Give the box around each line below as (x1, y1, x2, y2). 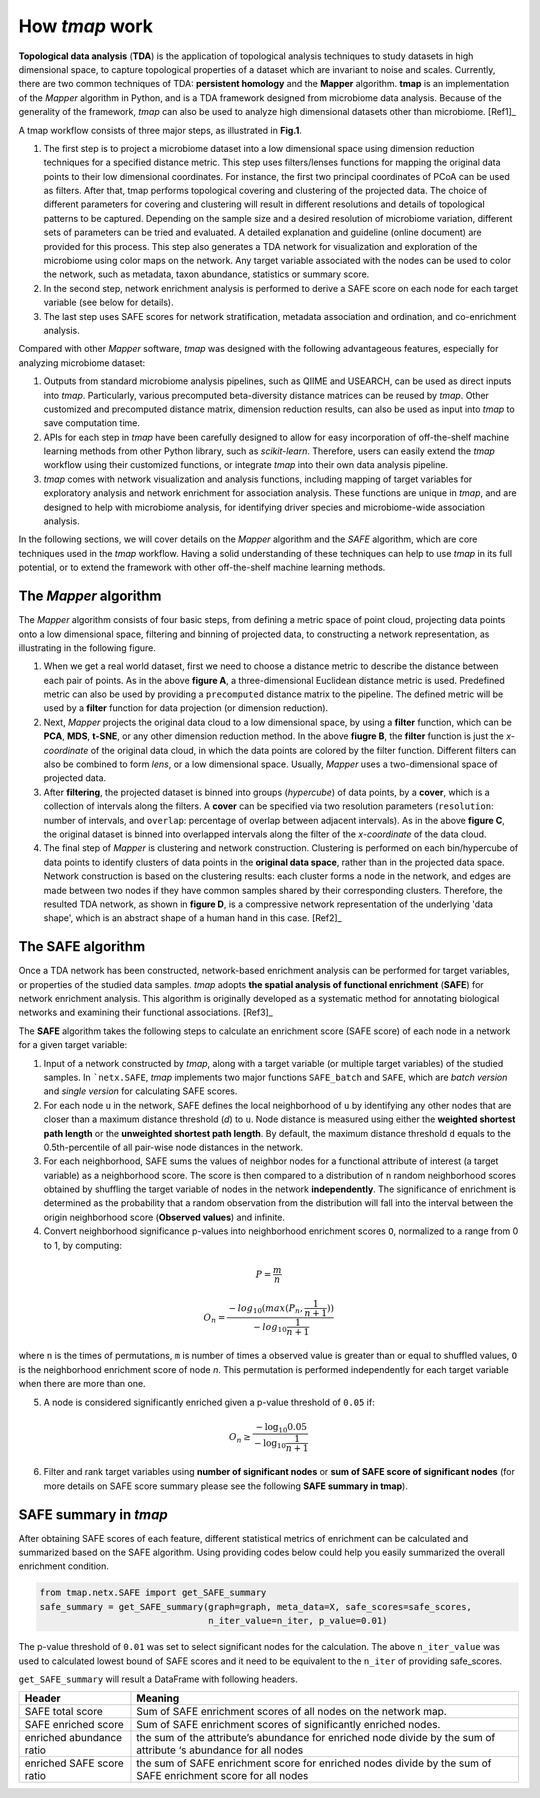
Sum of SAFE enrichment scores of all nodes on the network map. (136, 1705, 447, 1719)
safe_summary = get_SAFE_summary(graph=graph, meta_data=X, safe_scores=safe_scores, (39, 1601, 472, 1612)
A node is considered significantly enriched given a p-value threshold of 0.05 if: (43, 1396, 375, 1408)
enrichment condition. (18, 1560, 110, 1572)
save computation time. (43, 417, 140, 429)
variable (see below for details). (43, 296, 174, 309)
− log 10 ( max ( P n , (228, 1302, 304, 1315)
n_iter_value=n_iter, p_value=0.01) (208, 1615, 388, 1627)
